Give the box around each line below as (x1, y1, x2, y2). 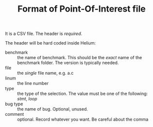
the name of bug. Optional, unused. (17, 106, 88, 112)
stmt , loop (17, 96, 37, 102)
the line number (17, 80, 49, 86)
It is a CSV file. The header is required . (5, 31, 83, 37)
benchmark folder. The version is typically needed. (17, 60, 119, 66)
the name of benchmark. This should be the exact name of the (17, 55, 142, 61)
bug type (5, 101, 23, 107)
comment (5, 111, 24, 117)
